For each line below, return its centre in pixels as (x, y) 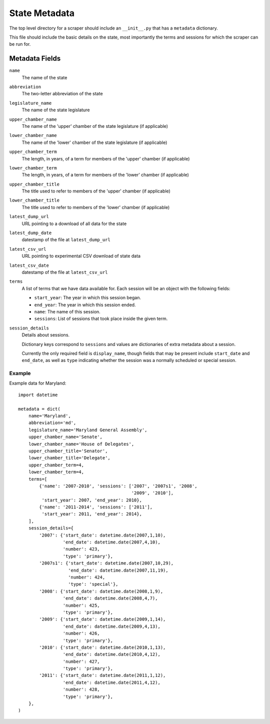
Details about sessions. (46, 335)
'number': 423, (81, 549)
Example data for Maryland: (38, 383)
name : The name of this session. (67, 311)
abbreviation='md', (52, 423)
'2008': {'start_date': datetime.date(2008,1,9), (101, 591)
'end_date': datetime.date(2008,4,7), (110, 598)
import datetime (38, 395)
